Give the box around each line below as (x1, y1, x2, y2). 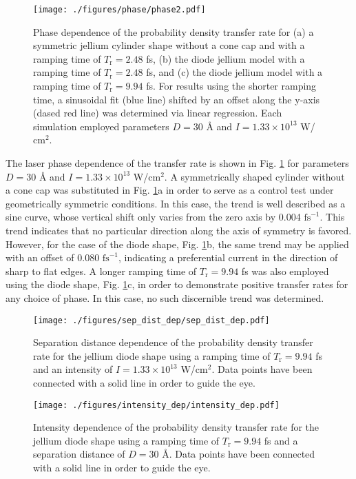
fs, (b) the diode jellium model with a (146, 51, 305, 65)
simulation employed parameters (33, 119, 169, 133)
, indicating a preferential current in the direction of (118, 250, 338, 265)
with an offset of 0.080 (6, 250, 100, 265)
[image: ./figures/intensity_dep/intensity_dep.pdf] (33, 400, 280, 410)
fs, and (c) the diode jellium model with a (146, 65, 323, 79)
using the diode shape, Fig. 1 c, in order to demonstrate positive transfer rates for (6, 277, 348, 292)
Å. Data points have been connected (162, 447, 315, 461)
